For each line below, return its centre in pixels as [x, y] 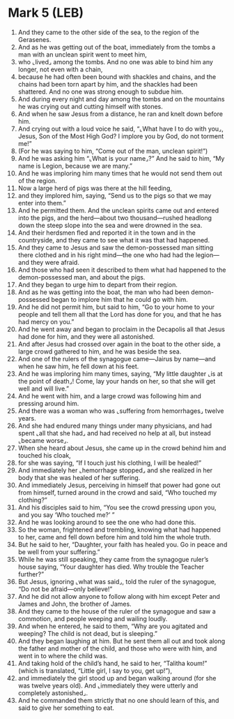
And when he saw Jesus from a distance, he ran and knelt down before [120, 114]
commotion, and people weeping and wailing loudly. [93, 618]
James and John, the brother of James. [75, 604]
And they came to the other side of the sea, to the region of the [108, 32]
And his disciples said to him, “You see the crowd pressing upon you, [117, 507]
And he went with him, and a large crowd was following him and [109, 395]
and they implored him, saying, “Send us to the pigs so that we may [115, 195]
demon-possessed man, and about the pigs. [81, 277]
